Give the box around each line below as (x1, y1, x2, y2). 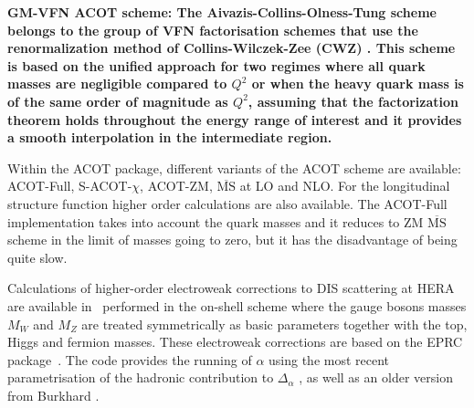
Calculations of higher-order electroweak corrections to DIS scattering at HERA (7, 278, 455, 298)
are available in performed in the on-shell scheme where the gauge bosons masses (7, 296, 467, 315)
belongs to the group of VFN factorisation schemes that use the (7, 20, 418, 39)
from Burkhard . (7, 385, 100, 404)
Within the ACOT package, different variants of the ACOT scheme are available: (7, 158, 461, 177)
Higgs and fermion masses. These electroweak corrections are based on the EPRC (7, 332, 463, 351)
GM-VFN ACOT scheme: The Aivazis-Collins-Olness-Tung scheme (7, 3, 437, 21)
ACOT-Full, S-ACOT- (7, 176, 132, 195)
